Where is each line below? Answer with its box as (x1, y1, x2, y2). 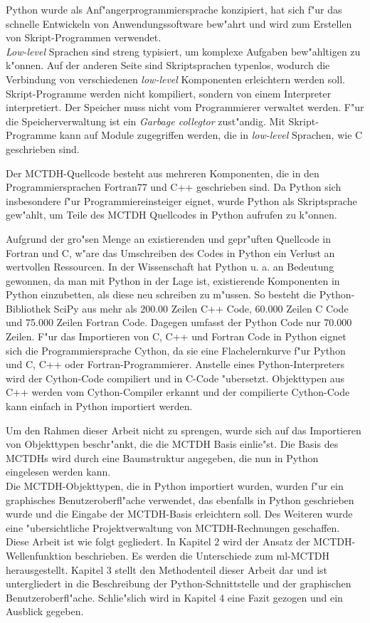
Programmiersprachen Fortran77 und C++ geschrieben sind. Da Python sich (6, 179, 342, 194)
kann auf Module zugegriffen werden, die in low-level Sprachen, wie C (59, 127, 363, 142)
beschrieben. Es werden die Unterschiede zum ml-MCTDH (75, 548, 329, 562)
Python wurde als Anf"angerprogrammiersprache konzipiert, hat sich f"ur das (6, 2, 342, 16)
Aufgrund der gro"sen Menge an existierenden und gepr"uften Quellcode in (6, 231, 331, 246)
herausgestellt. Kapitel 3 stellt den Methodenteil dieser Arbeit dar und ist (6, 562, 328, 577)
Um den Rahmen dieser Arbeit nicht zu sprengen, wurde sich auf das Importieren (6, 422, 361, 437)
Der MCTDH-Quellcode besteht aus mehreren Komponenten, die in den (6, 165, 319, 180)
